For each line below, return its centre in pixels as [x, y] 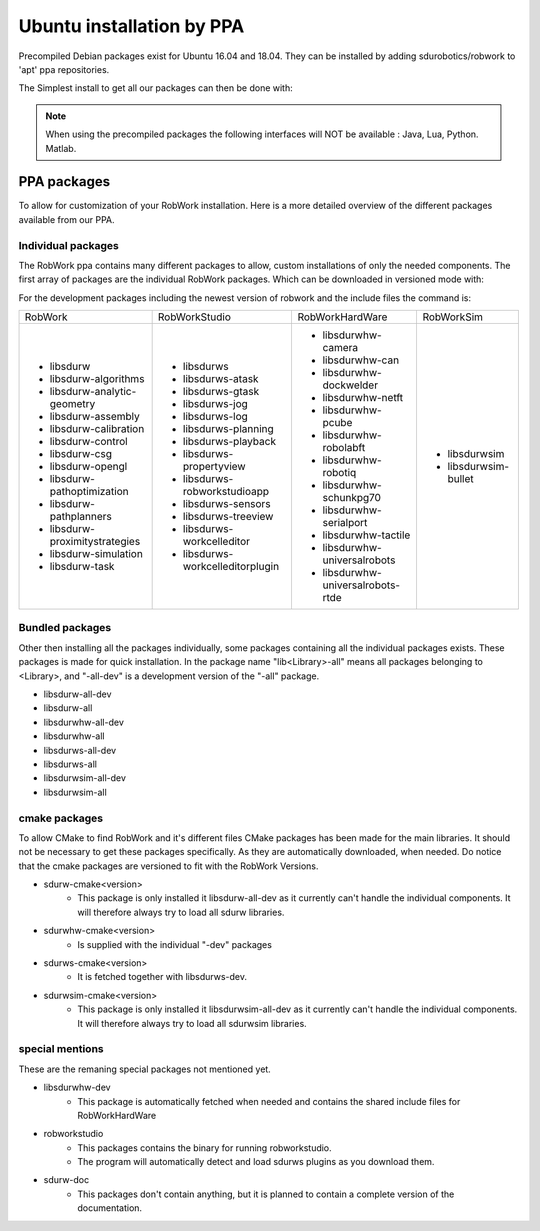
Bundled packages [65, 628]
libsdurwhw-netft [363, 398]
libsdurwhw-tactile [366, 535]
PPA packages [64, 181]
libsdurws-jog [215, 404]
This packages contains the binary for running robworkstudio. [204, 1147]
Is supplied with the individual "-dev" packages [174, 944]
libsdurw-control [89, 442]
